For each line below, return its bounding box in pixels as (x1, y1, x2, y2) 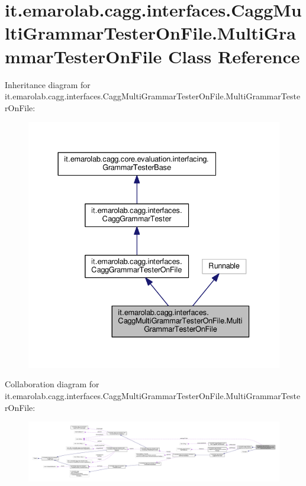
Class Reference (168, 44, 300, 68)
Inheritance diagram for (5, 78, 91, 90)
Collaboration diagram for (5, 378, 99, 390)
